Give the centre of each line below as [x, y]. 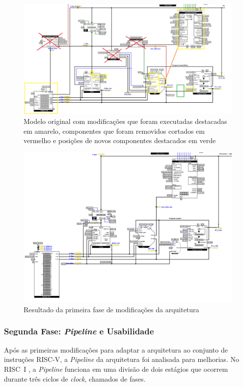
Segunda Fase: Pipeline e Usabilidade [79, 331]
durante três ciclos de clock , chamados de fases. [75, 378]
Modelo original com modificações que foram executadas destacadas [125, 121]
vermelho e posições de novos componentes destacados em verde [120, 140]
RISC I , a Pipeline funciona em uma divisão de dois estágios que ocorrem [116, 369]
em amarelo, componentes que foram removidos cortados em [114, 131]
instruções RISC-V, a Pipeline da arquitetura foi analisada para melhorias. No [121, 359]
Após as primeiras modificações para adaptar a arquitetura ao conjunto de [116, 349]
